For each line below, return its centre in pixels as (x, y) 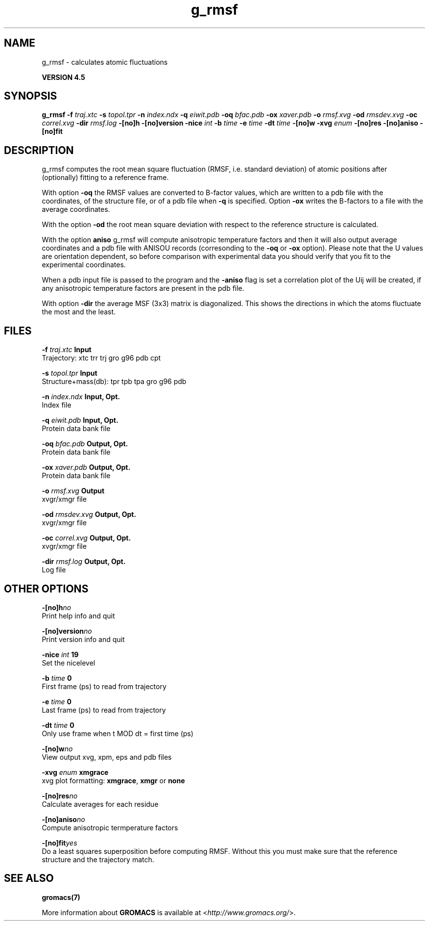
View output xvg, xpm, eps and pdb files (107, 757)
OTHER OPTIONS (46, 589)
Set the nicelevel (69, 663)
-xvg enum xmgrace (75, 772)
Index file (57, 405)
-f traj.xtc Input (67, 350)
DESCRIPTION (39, 150)
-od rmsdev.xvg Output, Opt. (89, 514)
